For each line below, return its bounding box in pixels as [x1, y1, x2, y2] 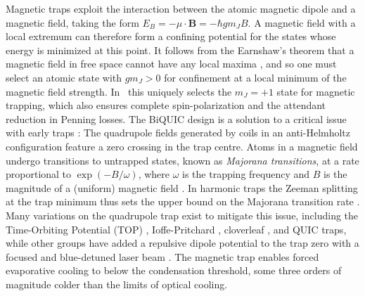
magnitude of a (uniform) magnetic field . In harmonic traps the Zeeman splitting [6, 180, 358, 195]
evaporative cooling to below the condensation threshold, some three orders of [6, 263, 342, 278]
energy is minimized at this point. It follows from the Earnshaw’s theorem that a [6, 42, 354, 57]
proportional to [6, 167, 72, 181]
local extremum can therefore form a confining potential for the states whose [6, 29, 336, 44]
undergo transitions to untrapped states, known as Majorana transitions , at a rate [6, 153, 359, 167]
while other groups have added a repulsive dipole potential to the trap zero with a [6, 236, 359, 250]
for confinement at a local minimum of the [164, 70, 347, 84]
